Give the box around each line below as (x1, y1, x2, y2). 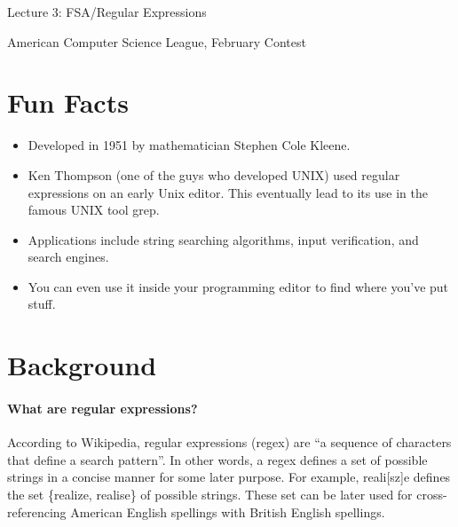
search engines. (28, 248, 109, 266)
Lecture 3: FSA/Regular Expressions (7, 3, 207, 20)
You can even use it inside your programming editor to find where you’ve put (28, 277, 449, 295)
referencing (7, 502, 67, 521)
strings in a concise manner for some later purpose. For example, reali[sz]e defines (7, 468, 451, 486)
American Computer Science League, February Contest (7, 32, 306, 51)
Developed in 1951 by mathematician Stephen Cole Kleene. (28, 136, 351, 154)
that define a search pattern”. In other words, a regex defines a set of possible (7, 450, 428, 468)
